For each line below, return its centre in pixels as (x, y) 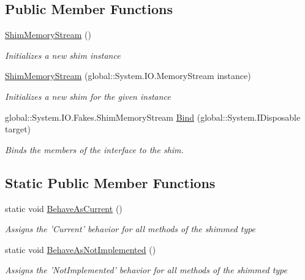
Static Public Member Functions (110, 182)
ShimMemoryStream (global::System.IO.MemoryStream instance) (128, 76)
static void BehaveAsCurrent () (64, 208)
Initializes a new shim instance (63, 55)
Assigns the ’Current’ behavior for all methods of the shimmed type (130, 229)
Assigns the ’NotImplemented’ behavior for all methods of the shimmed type (146, 270)
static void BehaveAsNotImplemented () (81, 249)
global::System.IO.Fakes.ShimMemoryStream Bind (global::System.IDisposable (153, 117)
